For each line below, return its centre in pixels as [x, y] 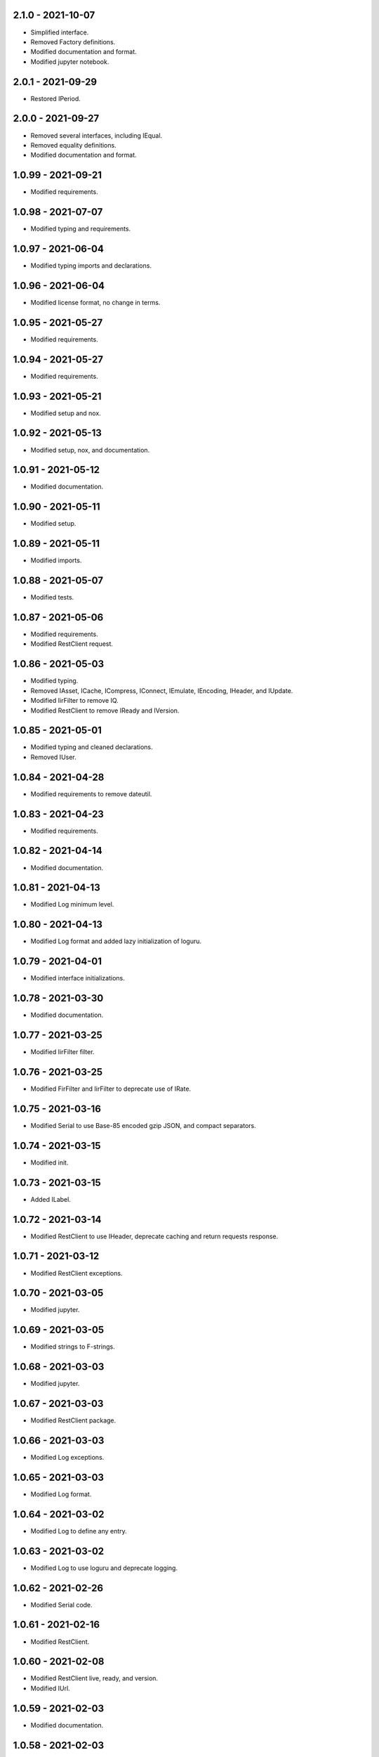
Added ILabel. [51, 1199]
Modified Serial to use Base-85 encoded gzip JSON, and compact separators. [143, 1125]
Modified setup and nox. [66, 413]
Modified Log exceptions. [67, 1458]
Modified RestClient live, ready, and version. [94, 1678]
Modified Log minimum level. [72, 905]
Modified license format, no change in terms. [95, 302]
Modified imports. [56, 560]
